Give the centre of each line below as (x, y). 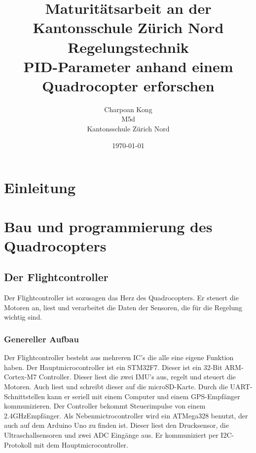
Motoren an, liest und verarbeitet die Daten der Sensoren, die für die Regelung (123, 307)
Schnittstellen (24, 396)
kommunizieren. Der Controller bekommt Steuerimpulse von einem (105, 406)
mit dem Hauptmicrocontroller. (81, 444)
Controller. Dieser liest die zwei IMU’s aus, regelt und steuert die (137, 377)
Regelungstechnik (128, 47)
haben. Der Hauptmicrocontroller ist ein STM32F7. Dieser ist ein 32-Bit (113, 367)
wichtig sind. (23, 317)
